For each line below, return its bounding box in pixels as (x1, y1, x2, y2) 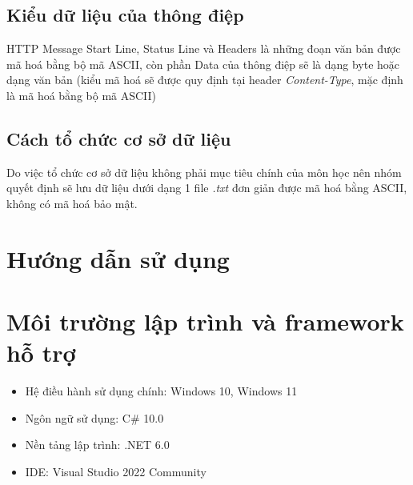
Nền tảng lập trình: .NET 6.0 (25, 436, 170, 453)
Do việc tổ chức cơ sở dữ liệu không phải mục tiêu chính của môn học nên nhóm (6, 163, 402, 180)
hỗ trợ (6, 336, 76, 369)
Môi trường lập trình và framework (6, 305, 404, 338)
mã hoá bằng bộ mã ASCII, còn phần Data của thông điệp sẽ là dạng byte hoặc (6, 55, 400, 72)
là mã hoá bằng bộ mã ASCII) (6, 86, 157, 103)
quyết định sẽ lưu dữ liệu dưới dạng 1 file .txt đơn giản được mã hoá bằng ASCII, (6, 179, 407, 196)
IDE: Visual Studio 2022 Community (25, 463, 206, 480)
